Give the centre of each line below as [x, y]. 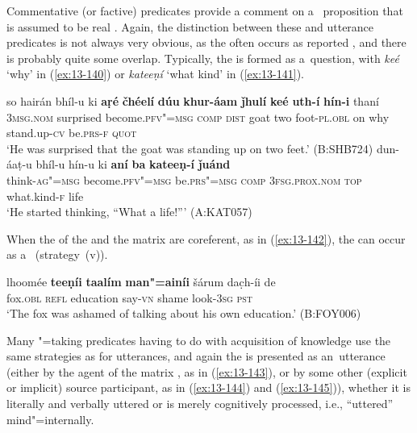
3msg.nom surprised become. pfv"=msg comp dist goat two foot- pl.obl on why [198, 117]
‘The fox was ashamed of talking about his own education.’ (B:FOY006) [184, 313]
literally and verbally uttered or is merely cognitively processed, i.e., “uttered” [200, 404]
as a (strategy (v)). [57, 254]
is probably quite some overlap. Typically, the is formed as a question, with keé [203, 58]
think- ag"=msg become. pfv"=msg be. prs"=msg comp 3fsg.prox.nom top [184, 179]
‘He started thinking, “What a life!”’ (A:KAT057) [129, 212]
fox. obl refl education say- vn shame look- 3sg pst [130, 297]
